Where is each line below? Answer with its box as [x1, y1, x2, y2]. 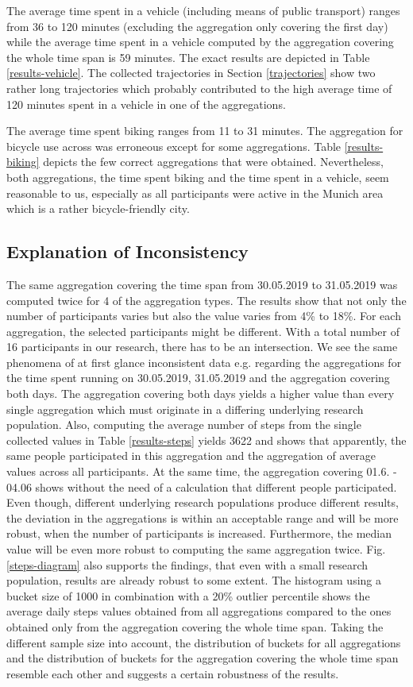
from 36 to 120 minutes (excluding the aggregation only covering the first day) [6, 17, 388, 34]
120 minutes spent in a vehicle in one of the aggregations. [6, 95, 286, 112]
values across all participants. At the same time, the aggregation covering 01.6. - [6, 463, 397, 480]
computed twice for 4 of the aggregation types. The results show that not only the [6, 291, 407, 308]
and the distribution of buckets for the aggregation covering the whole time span [6, 650, 399, 666]
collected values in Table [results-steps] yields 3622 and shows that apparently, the [6, 431, 407, 448]
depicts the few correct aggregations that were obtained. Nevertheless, [43, 153, 384, 170]
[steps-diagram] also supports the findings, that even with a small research [6, 556, 368, 573]
